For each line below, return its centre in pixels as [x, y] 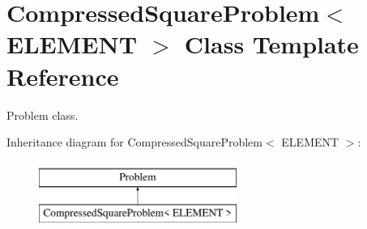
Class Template [271, 44]
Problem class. [43, 114]
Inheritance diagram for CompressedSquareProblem [134, 142]
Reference [63, 76]
